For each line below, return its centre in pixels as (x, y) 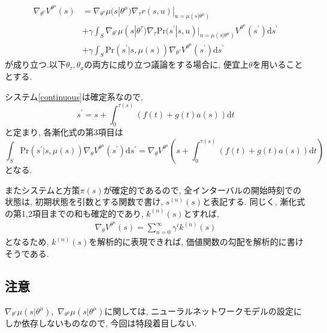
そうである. (27, 253)
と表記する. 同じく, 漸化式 (254, 202)
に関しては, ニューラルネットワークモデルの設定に (203, 311)
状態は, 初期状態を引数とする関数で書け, (84, 202)
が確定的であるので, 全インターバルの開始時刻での (202, 190)
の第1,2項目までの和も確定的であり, (74, 213)
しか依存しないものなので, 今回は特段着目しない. (101, 323)
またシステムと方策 (43, 190)
